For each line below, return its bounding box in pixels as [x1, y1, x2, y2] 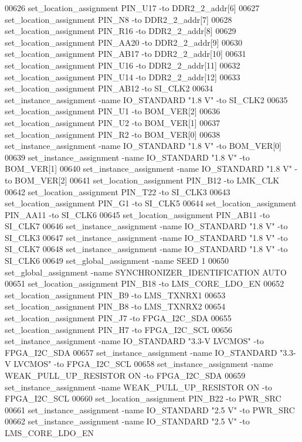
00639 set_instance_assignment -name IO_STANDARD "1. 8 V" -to [5, 151, 250, 163]
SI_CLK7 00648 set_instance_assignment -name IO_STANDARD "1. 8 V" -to [5, 243, 288, 255]
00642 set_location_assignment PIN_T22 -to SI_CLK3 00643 [5, 185, 230, 198]
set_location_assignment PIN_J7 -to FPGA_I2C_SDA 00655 [5, 312, 232, 324]
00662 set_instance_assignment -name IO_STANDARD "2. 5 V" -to [5, 415, 250, 427]
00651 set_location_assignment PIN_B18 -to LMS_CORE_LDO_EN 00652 [5, 277, 284, 290]
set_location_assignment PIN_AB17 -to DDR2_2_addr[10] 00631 [5, 47, 246, 60]
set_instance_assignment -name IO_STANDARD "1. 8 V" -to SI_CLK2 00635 [5, 93, 288, 106]
